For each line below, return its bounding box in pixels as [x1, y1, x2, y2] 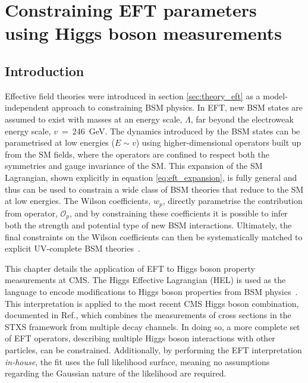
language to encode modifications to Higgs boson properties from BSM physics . [5, 285, 298, 297]
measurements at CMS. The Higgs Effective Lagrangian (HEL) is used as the [5, 274, 286, 286]
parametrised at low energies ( [5, 136, 115, 149]
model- [263, 89, 288, 102]
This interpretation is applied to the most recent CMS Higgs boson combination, [5, 297, 299, 309]
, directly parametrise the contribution [162, 194, 303, 207]
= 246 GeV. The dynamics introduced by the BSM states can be [61, 124, 300, 137]
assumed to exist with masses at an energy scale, [5, 112, 183, 125]
